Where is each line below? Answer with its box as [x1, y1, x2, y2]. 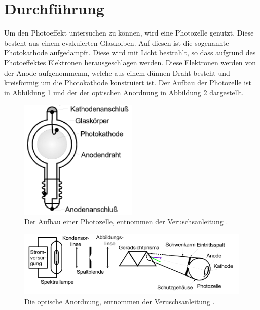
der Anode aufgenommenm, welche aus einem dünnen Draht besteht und [4, 67, 230, 78]
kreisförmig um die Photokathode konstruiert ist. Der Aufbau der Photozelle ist [4, 77, 252, 88]
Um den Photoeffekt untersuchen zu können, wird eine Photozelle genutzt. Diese [4, 27, 254, 38]
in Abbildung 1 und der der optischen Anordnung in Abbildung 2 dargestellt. [4, 87, 244, 97]
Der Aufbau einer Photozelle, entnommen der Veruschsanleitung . [24, 216, 228, 227]
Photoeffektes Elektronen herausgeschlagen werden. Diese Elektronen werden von [4, 57, 256, 67]
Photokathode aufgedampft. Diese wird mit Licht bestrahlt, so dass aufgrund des [4, 47, 256, 58]
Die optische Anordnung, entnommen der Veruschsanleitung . [24, 296, 215, 306]
